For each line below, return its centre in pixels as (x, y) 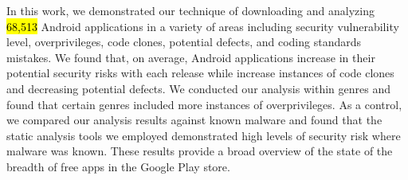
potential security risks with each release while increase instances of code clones (200, 73)
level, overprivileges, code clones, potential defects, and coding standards (184, 42)
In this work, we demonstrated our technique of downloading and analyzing (190, 10)
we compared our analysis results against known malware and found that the (194, 120)
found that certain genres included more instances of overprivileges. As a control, (204, 104)
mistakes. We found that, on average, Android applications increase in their (191, 57)
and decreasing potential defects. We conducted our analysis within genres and (198, 88)
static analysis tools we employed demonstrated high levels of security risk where (204, 135)
